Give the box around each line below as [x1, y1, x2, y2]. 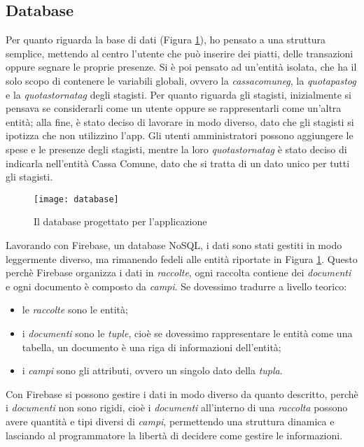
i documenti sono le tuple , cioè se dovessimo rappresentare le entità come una [22, 325, 353, 340]
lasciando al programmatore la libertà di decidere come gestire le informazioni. [6, 427, 343, 442]
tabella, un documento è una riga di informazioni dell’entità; [22, 339, 281, 354]
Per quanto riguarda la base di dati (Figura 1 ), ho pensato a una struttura [6, 32, 326, 47]
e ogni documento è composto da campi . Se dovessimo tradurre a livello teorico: [6, 278, 347, 293]
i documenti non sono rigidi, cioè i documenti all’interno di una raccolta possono [6, 400, 348, 415]
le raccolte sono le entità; [22, 302, 128, 317]
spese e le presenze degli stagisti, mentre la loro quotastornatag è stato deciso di [6, 141, 347, 156]
